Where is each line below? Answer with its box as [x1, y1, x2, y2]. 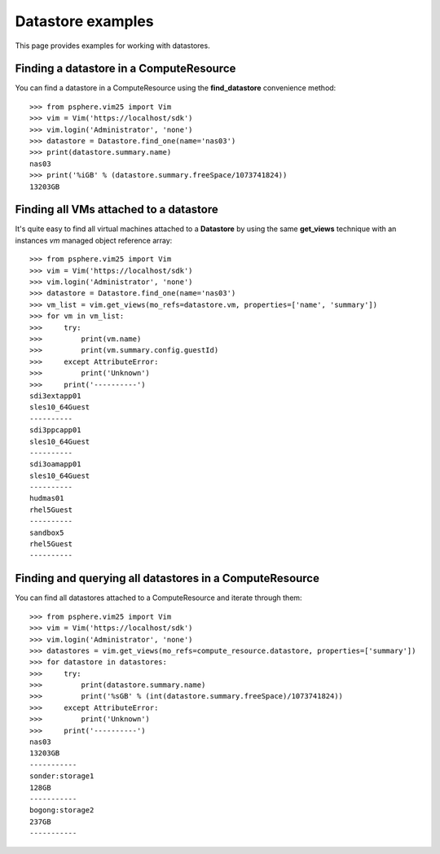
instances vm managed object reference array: [15, 235, 173, 245]
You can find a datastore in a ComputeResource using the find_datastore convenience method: [15, 83, 337, 93]
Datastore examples [15, 12, 154, 30]
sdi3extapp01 [29, 391, 81, 401]
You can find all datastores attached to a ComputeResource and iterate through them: [15, 593, 302, 602]
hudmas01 [29, 493, 64, 503]
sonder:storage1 [29, 772, 95, 781]
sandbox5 [29, 528, 64, 537]
